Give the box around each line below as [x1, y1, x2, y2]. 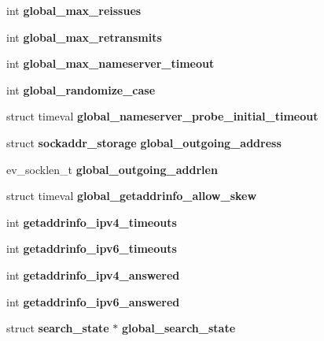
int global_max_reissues [6, 2, 142, 18]
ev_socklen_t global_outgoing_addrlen [6, 161, 218, 177]
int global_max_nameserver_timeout [6, 55, 215, 72]
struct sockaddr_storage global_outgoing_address [6, 134, 282, 150]
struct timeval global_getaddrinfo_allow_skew [6, 187, 257, 204]
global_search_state [122, 320, 236, 336]
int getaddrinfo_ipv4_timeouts [6, 213, 177, 230]
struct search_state [6, 320, 109, 336]
